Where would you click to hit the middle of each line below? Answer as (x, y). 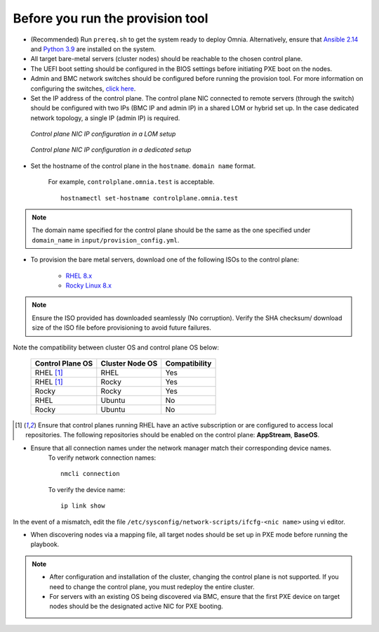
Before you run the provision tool (111, 18)
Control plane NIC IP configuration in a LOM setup (103, 134)
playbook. (45, 544)
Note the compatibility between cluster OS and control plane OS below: (116, 347)
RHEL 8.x (79, 276)
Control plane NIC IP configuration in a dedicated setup (111, 150)
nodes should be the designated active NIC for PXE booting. (137, 606)
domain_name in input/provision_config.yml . (106, 240)
